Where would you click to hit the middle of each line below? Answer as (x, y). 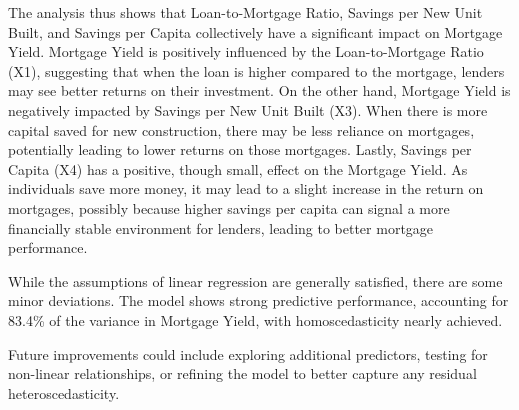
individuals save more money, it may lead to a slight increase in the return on (246, 188)
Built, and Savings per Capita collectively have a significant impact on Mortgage (255, 31)
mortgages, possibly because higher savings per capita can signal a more (229, 207)
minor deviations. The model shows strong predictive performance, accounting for (258, 300)
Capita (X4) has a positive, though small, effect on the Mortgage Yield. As (238, 168)
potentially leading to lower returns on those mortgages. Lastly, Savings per (240, 149)
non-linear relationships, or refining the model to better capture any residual (242, 373)
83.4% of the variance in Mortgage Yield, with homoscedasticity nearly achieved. (255, 319)
